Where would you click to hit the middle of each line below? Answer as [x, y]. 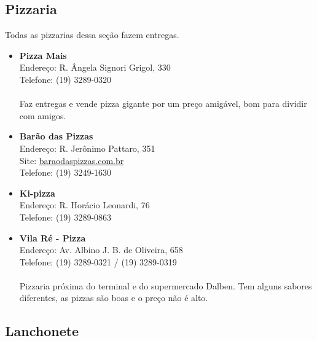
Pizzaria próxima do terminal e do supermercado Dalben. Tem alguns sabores [166, 285]
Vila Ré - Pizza [53, 237]
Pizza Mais [43, 55]
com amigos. [43, 115]
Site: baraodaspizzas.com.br [72, 160]
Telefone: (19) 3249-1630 [65, 172]
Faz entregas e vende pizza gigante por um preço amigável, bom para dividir [163, 104]
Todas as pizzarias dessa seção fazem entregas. [92, 35]
